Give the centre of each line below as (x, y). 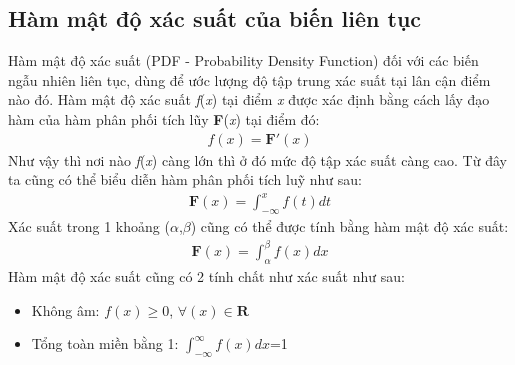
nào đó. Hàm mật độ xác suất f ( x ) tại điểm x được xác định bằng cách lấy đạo (249, 99)
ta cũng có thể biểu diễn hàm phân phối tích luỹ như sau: (185, 179)
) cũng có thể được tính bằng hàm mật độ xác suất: (349, 226)
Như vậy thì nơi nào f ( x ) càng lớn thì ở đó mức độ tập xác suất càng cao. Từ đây (257, 159)
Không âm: (65, 309)
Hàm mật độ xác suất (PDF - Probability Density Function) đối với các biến (243, 60)
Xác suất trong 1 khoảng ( (89, 226)
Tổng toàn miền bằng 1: (105, 343)
